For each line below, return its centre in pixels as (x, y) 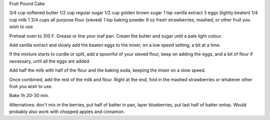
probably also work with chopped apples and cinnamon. (67, 112)
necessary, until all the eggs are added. (50, 61)
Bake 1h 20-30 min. (29, 96)
